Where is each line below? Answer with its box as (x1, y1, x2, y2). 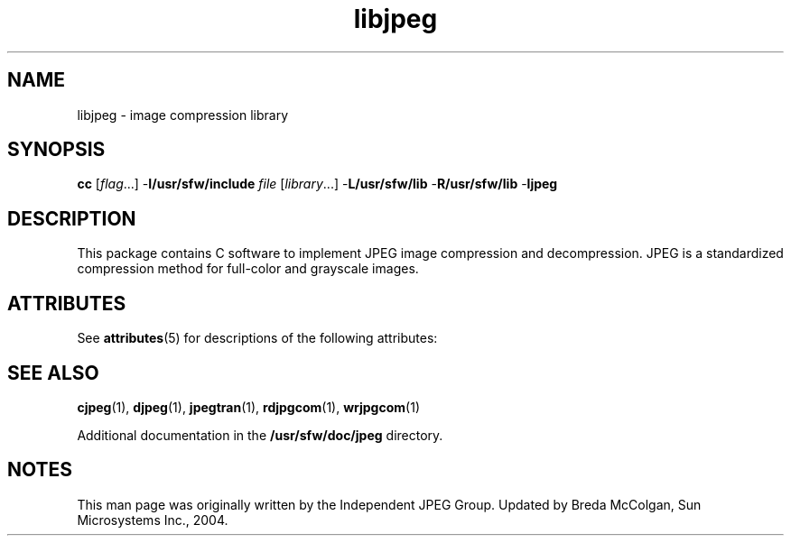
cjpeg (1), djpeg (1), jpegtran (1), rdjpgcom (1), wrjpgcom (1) (77, 399, 420, 415)
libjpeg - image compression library (77, 106, 289, 123)
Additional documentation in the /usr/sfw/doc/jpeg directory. (77, 427, 443, 443)
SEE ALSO (7, 361, 99, 384)
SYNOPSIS (7, 138, 106, 161)
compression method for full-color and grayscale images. (77, 261, 419, 277)
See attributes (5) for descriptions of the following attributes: (77, 330, 438, 346)
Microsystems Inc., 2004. (77, 511, 228, 528)
